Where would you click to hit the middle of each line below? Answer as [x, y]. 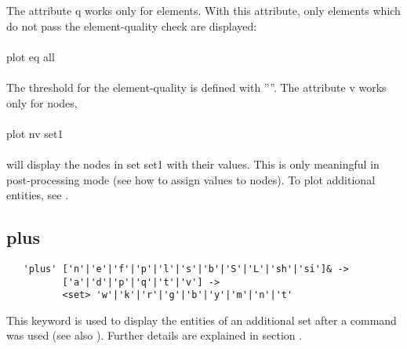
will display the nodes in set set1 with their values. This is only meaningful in [193, 164]
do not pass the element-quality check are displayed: [132, 25]
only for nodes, [42, 102]
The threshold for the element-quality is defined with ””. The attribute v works [196, 87]
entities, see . [38, 195]
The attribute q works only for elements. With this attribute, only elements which [203, 10]
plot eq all [31, 56]
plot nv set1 [35, 133]
